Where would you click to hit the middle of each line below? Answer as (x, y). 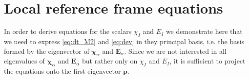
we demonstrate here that (204, 31)
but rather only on (110, 61)
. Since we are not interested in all (175, 51)
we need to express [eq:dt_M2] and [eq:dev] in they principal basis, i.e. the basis (124, 41)
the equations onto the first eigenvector (62, 71)
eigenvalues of (24, 61)
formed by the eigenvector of (47, 51)
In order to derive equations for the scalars (68, 31)
